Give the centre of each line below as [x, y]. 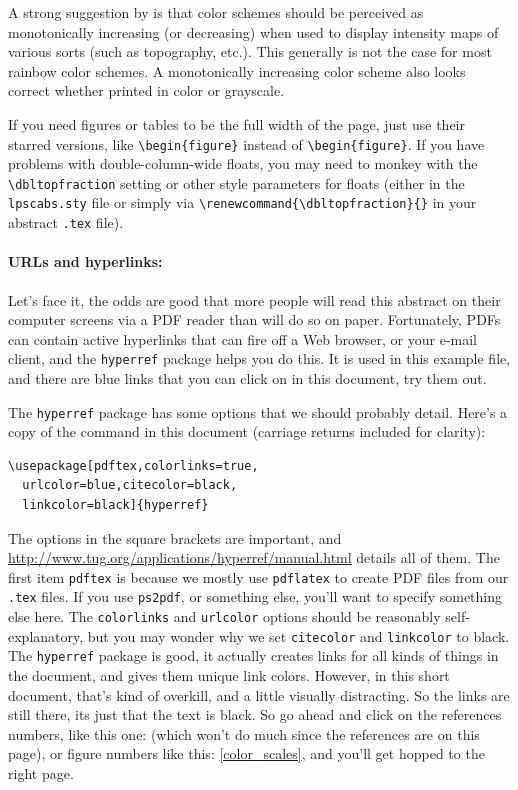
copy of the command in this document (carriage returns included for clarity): [247, 431]
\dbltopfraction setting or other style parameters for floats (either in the [236, 182]
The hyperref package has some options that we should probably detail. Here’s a [258, 411]
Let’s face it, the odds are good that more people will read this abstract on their [254, 299]
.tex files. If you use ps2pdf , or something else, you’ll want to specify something [255, 596]
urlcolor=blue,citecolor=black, [130, 485]
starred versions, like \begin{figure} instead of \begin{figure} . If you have [246, 143]
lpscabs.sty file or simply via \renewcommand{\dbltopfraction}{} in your [242, 202]
